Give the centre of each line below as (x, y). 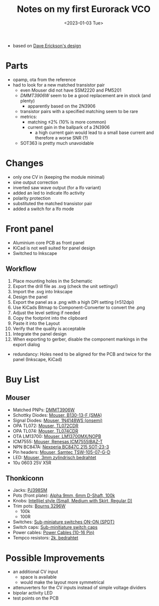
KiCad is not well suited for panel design (54, 248)
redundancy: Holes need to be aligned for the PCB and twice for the (82, 354)
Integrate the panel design (40, 334)
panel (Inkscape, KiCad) (37, 359)
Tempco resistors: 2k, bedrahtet (46, 538)
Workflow (21, 269)
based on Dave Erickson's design (47, 45)
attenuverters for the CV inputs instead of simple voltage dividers (79, 588)
